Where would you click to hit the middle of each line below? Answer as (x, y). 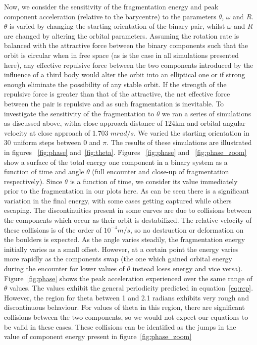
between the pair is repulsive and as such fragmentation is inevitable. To (114, 103)
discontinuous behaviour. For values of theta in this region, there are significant (125, 307)
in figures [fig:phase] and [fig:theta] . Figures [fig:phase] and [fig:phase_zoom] (125, 152)
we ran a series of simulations (206, 113)
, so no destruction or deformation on (187, 229)
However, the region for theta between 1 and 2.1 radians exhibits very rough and (127, 297)
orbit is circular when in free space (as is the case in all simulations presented (122, 55)
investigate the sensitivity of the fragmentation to (79, 113)
